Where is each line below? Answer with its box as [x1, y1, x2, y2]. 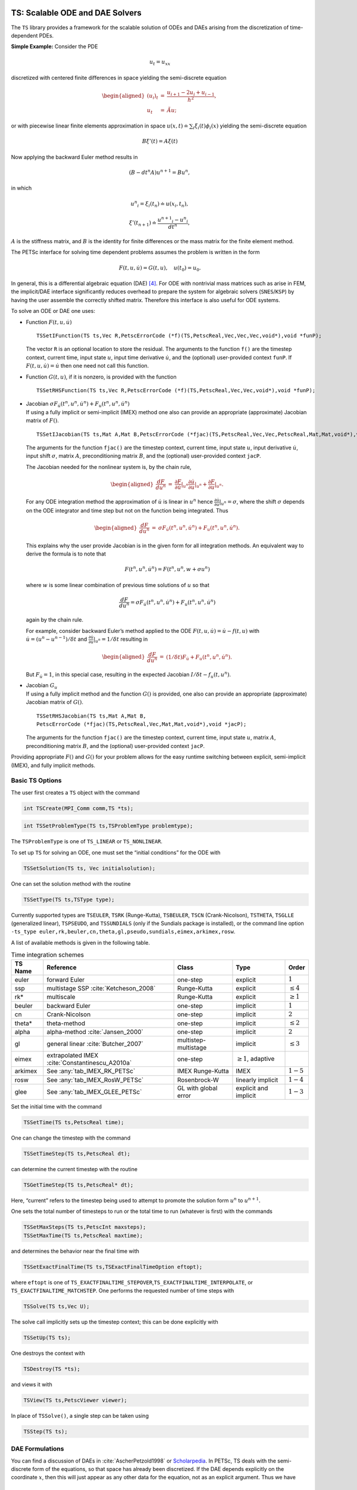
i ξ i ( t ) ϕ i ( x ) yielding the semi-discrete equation [193, 122, 307, 131]
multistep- [177, 1036, 206, 1044]
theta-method [46, 1019, 86, 1028]
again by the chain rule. [26, 616, 83, 623]
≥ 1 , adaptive [237, 1055, 275, 1063]
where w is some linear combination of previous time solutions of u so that [26, 581, 209, 588]
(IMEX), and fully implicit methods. [11, 762, 95, 769]
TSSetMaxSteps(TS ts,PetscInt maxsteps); [23, 1224, 146, 1231]
